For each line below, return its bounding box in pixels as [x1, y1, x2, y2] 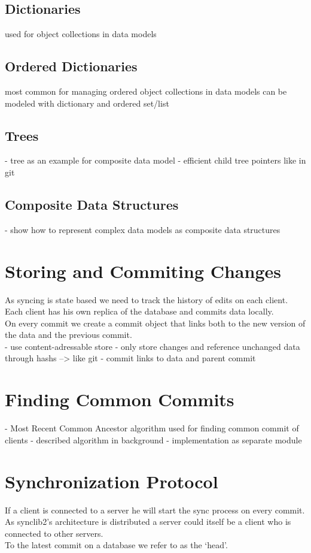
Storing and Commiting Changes [5, 258, 281, 283]
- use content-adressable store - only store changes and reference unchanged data [5, 340, 300, 352]
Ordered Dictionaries [5, 57, 138, 75]
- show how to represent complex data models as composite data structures [5, 223, 280, 235]
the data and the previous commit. [5, 328, 132, 341]
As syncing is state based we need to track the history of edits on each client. [5, 293, 288, 306]
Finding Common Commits [5, 387, 234, 412]
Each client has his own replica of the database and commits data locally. [5, 305, 274, 318]
